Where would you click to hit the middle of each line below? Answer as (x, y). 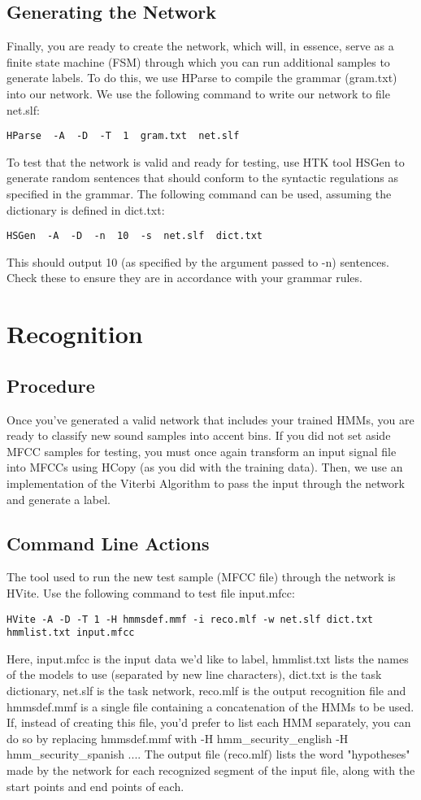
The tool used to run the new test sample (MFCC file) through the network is (201, 577)
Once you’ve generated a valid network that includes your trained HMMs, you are (210, 419)
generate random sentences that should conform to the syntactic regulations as (203, 178)
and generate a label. (59, 499)
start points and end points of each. (95, 786)
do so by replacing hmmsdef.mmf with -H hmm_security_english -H (178, 738)
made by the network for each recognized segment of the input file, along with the (211, 770)
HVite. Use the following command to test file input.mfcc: (151, 592)
